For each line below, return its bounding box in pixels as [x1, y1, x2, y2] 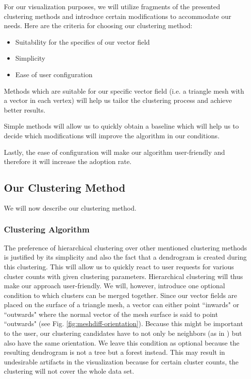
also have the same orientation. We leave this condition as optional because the [4, 337, 239, 347]
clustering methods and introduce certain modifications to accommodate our [4, 11, 232, 21]
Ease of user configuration [15, 69, 93, 79]
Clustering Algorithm [4, 223, 90, 235]
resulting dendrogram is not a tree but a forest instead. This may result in [4, 347, 225, 357]
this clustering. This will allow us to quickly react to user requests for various [4, 261, 234, 271]
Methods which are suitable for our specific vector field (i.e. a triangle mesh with [4, 85, 244, 96]
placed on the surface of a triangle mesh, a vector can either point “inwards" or [4, 299, 239, 310]
